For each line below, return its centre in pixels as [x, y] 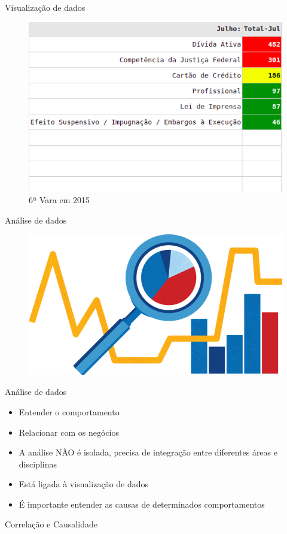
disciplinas [38, 464]
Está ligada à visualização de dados [84, 484]
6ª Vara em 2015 [59, 200]
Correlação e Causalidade [51, 524]
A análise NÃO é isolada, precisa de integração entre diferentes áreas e [148, 452]
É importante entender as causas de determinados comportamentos [142, 504]
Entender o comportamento [69, 411]
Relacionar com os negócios [69, 432]
